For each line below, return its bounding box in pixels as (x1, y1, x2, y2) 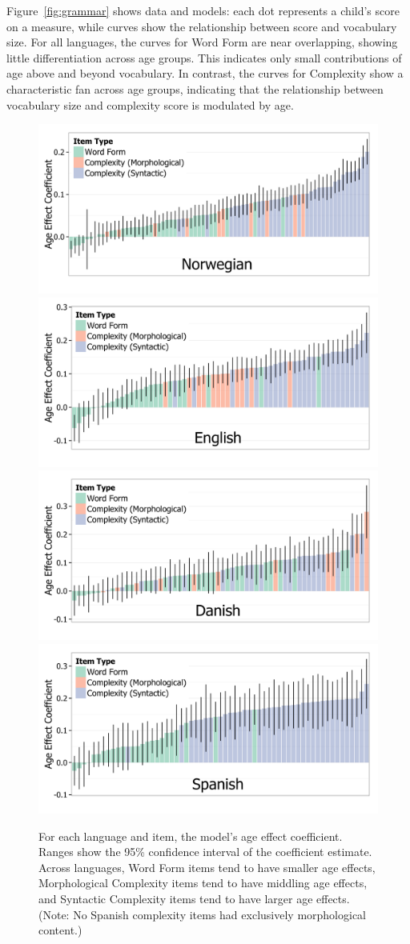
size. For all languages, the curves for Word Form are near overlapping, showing (6, 34, 398, 50)
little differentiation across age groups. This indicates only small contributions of (6, 49, 402, 66)
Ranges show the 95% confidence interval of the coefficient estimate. (38, 843, 372, 860)
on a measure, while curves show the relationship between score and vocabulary (6, 18, 397, 34)
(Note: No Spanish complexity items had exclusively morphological (38, 906, 366, 922)
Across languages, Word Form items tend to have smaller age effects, (38, 858, 376, 875)
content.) (38, 922, 82, 938)
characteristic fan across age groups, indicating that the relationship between (6, 80, 384, 97)
